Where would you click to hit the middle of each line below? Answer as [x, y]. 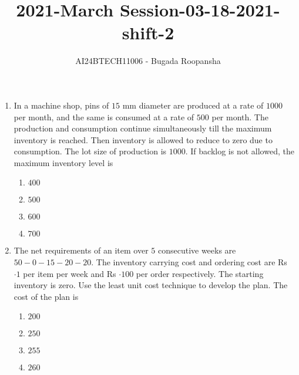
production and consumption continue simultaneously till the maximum [143, 128]
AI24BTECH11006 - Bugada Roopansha [148, 61]
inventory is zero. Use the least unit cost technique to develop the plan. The [151, 285]
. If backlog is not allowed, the [240, 151]
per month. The [240, 116]
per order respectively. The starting [200, 273]
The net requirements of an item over [81, 250]
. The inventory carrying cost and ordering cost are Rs [189, 262]
